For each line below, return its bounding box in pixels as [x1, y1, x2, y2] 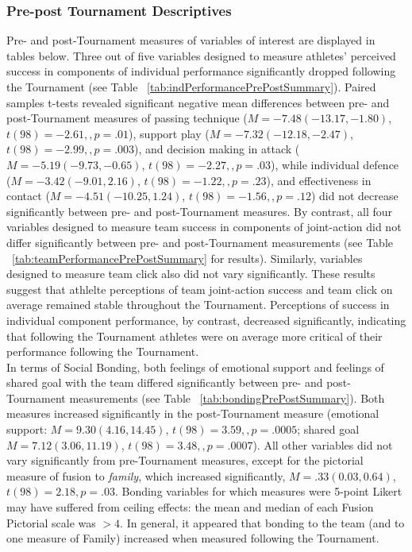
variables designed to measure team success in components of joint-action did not [6, 218, 402, 235]
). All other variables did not [252, 436, 393, 453]
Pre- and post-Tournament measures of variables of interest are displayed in [6, 32, 375, 48]
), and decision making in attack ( [134, 141, 300, 157]
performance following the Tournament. [6, 343, 199, 360]
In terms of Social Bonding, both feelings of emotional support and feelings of [6, 358, 384, 375]
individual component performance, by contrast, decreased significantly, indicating [6, 311, 406, 328]
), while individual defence [271, 156, 399, 172]
